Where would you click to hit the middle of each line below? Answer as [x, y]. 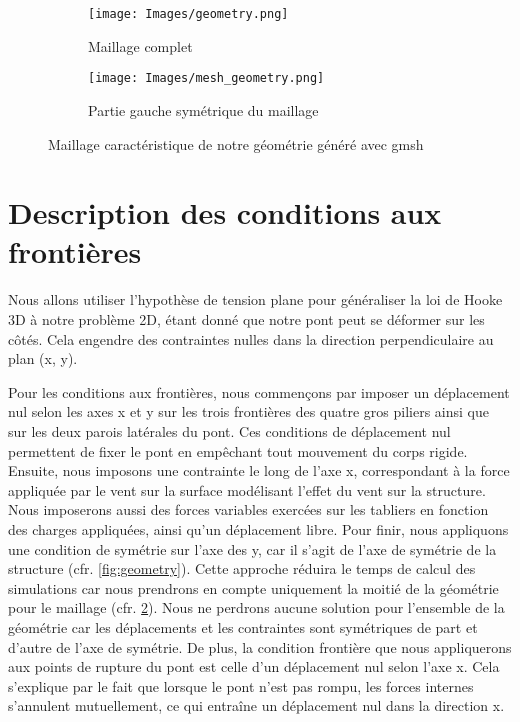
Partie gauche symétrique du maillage [203, 109]
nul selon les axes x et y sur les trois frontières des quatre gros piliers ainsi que [248, 411]
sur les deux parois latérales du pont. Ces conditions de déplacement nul [229, 430]
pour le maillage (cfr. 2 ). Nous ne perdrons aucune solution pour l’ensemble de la [256, 607]
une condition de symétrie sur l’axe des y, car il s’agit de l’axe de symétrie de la [252, 548]
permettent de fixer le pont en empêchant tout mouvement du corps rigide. [238, 450]
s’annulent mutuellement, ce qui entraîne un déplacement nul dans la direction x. [256, 705]
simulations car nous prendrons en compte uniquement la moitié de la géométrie [253, 587]
